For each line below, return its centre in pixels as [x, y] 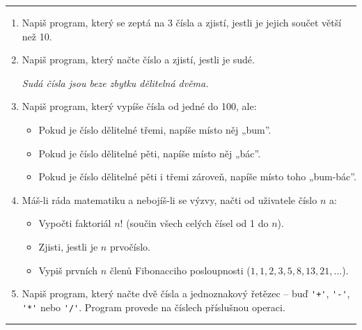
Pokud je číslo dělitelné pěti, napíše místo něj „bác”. [150, 153]
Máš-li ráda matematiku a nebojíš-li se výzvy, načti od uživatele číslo [170, 199]
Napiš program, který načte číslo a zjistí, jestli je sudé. [138, 60]
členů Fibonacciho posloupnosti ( [180, 270]
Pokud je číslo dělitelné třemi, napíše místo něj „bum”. [155, 129]
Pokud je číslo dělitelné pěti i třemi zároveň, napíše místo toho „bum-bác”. [197, 176]
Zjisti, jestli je [68, 246]
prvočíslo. [130, 246]
